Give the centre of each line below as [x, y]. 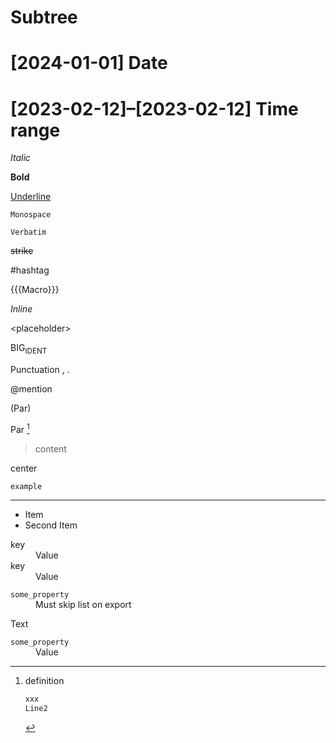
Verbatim [28, 232]
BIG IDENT [29, 349]
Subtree [44, 17]
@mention [31, 389]
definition [44, 680]
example [26, 486]
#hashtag [30, 270]
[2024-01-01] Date [89, 63]
